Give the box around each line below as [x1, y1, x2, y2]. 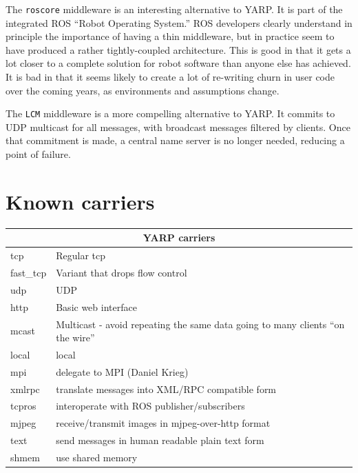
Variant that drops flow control [56, 265, 187, 279]
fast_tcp [10, 265, 47, 279]
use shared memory [56, 450, 138, 464]
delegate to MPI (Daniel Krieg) [56, 364, 189, 379]
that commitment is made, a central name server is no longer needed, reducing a [6, 133, 345, 148]
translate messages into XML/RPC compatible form [56, 381, 277, 396]
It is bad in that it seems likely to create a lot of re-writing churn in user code [6, 70, 335, 84]
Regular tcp [56, 248, 105, 263]
